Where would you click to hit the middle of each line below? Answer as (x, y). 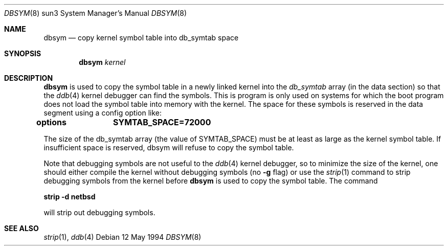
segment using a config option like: (103, 113)
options (51, 122)
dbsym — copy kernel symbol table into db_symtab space (141, 38)
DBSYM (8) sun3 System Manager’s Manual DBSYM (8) (96, 13)
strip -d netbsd (70, 197)
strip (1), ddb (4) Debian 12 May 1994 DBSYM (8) (122, 237)
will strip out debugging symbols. (99, 212)
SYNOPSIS (23, 53)
